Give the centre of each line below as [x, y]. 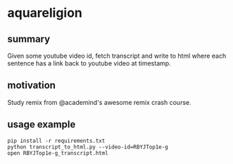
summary [29, 39]
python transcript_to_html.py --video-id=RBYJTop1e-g [88, 147]
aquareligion [45, 13]
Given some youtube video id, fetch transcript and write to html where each [117, 56]
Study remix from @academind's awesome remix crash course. [99, 102]
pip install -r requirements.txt [56, 141]
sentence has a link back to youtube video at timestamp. [89, 63]
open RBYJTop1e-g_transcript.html [58, 153]
